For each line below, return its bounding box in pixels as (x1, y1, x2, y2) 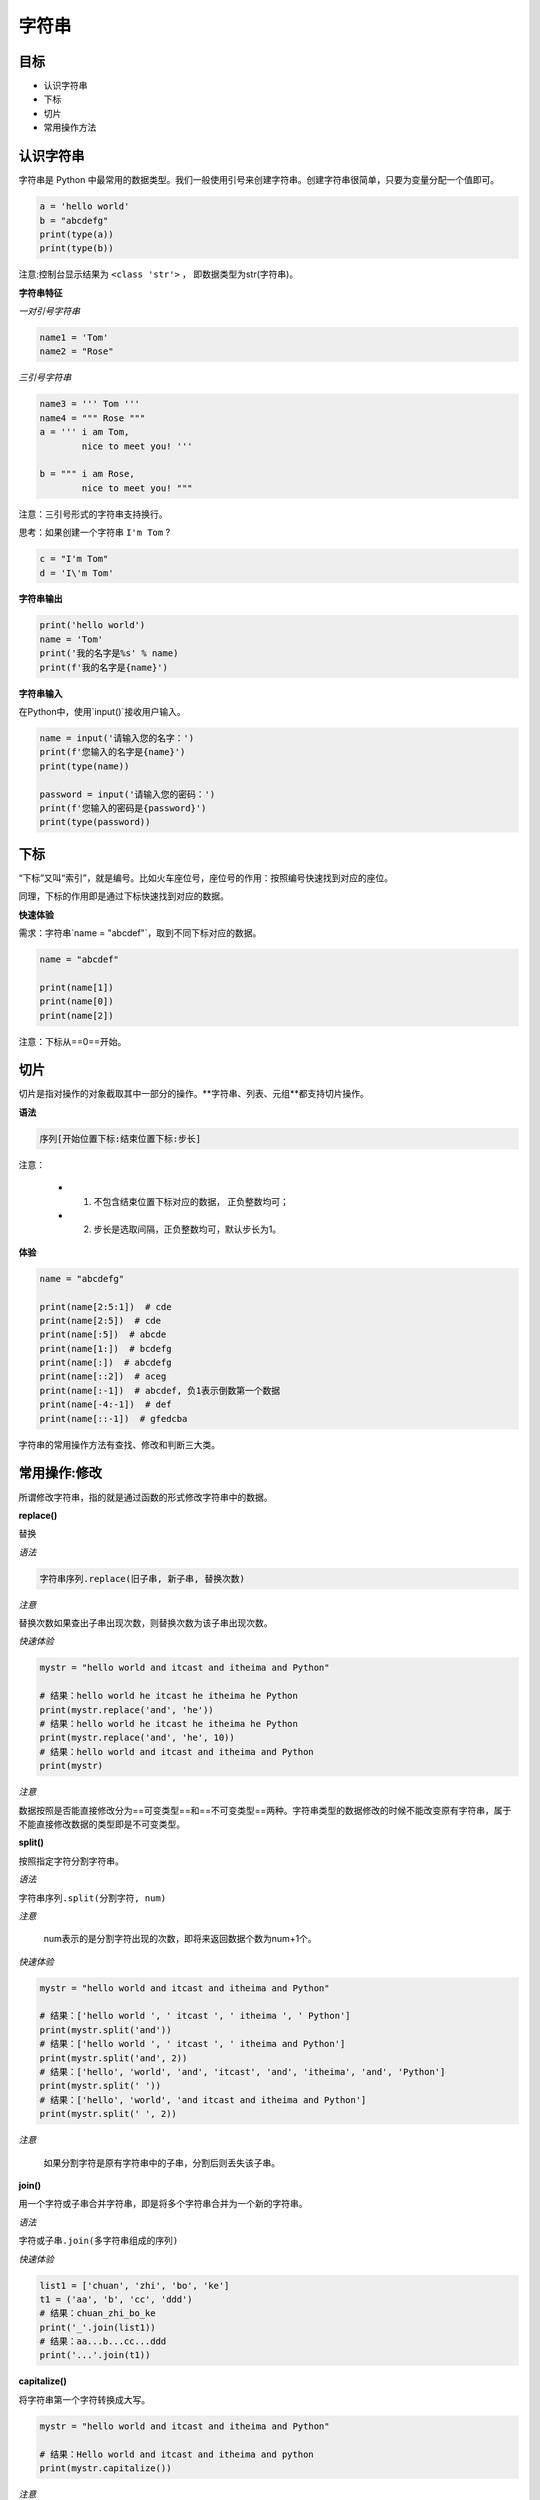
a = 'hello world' (39, 201, 130, 212)
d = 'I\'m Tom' (39, 567, 114, 579)
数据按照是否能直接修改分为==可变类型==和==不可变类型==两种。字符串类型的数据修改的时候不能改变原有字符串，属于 (18, 1804, 512, 1816)
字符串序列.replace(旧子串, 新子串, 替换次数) (39, 1573, 245, 1584)
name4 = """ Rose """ (39, 412, 146, 424)
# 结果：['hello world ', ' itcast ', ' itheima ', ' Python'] (39, 2010, 351, 2022)
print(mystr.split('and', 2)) (39, 2052, 188, 2064)
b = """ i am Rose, (39, 468, 135, 480)
